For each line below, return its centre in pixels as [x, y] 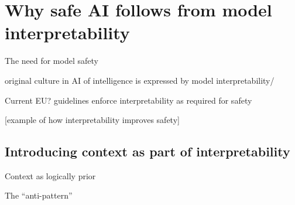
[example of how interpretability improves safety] [92, 120]
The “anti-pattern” [39, 195]
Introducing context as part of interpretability [147, 151]
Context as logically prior [50, 175]
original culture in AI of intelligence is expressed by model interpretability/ [140, 80]
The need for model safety [52, 61]
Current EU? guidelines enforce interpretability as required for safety [128, 100]
